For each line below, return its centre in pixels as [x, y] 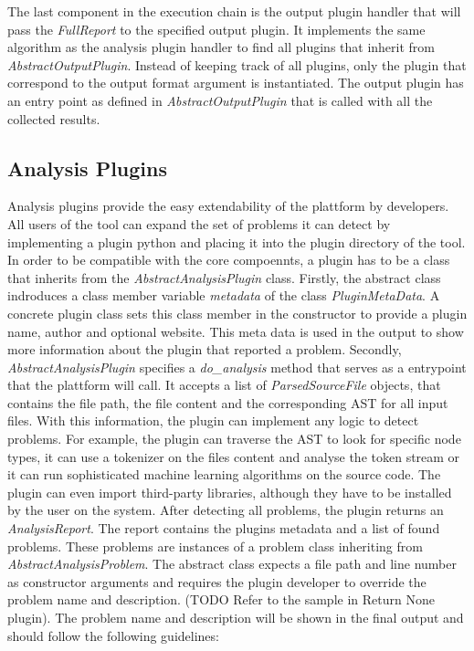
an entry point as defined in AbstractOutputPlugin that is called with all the [220, 100]
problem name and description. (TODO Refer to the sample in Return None [221, 599]
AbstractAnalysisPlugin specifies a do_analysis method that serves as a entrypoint [237, 367]
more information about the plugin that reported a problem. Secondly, [205, 349]
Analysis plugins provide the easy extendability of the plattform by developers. [228, 206]
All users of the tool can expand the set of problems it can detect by [199, 223]
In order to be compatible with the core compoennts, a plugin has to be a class [229, 260]
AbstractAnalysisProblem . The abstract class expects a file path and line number [232, 564]
